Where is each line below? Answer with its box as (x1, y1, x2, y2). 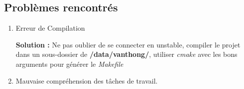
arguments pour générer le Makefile (15, 58, 123, 69)
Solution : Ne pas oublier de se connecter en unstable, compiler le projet (15, 39, 241, 49)
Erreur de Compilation (15, 23, 85, 33)
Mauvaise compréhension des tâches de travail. (15, 75, 158, 86)
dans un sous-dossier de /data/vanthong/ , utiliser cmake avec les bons (15, 49, 238, 59)
